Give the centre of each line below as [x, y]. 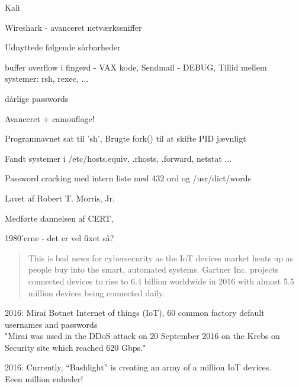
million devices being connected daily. [97, 292]
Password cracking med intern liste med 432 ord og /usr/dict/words [128, 178]
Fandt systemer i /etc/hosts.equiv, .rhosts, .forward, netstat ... [118, 158]
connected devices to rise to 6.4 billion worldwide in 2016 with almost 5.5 [161, 281]
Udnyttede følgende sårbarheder [63, 47]
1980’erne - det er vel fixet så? [60, 238]
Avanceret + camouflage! [50, 118]
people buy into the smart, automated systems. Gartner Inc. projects [153, 269]
